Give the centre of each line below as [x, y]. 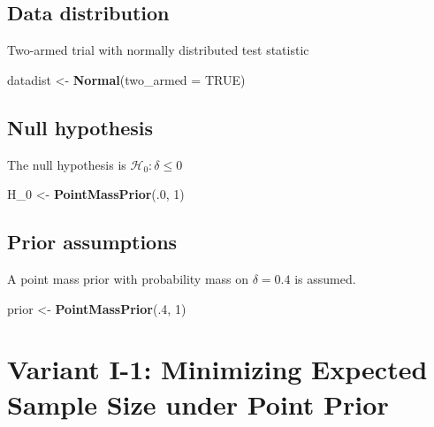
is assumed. [325, 278]
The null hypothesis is [67, 164]
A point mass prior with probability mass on [128, 278]
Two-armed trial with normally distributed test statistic [158, 50]
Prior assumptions [92, 242]
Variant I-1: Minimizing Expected [217, 369]
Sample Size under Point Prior [198, 404]
